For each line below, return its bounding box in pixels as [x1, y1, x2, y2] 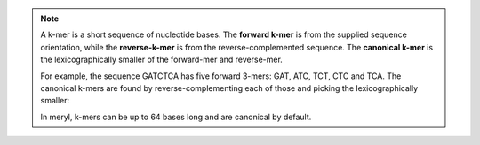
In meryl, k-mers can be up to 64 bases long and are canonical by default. [40, 111, 312, 122]
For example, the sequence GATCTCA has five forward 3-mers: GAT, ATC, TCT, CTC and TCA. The [40, 71, 402, 81]
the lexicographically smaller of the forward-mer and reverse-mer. [40, 54, 284, 65]
